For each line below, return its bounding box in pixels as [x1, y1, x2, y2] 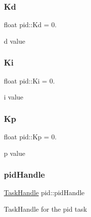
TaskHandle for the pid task [4, 204, 87, 214]
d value [4, 35, 25, 46]
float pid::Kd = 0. [4, 19, 57, 30]
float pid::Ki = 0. [4, 75, 55, 85]
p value [4, 148, 25, 158]
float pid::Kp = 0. [4, 132, 57, 142]
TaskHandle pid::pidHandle [4, 187, 85, 198]
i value [4, 92, 24, 102]
